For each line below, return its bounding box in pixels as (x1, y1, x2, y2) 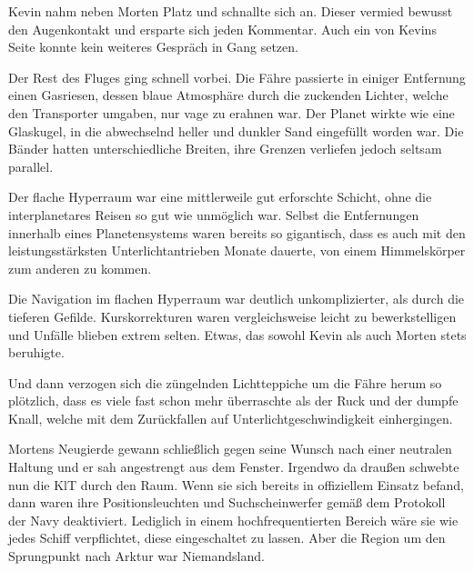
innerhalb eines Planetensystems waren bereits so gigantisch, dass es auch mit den (8, 223, 466, 242)
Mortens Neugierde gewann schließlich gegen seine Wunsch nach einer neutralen (8, 439, 452, 458)
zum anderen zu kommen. (8, 258, 152, 277)
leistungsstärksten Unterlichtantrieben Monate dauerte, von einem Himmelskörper (8, 241, 466, 260)
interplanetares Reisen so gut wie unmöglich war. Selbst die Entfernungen (8, 205, 419, 224)
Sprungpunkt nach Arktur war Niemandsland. (8, 546, 265, 566)
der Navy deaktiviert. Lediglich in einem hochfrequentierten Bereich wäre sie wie (8, 510, 459, 529)
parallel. (8, 156, 54, 175)
